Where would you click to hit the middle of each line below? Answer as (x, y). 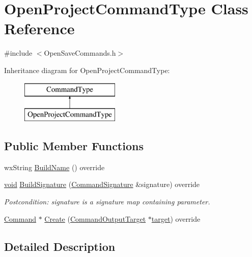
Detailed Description (60, 246)
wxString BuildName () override (54, 167)
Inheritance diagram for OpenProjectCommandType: (87, 70)
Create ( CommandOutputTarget (95, 218)
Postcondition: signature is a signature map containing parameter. (107, 202)
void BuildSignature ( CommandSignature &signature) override (102, 184)
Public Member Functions (74, 146)
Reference (39, 28)
